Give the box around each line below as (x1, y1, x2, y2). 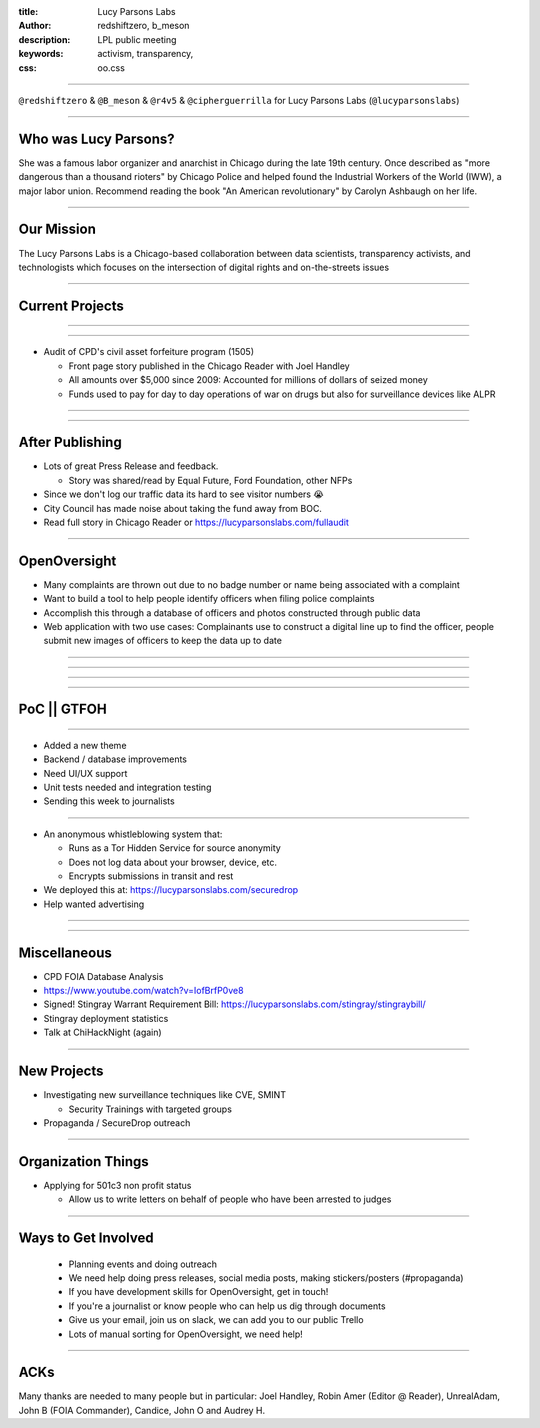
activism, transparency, (97, 48, 194, 60)
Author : (18, 20, 52, 32)
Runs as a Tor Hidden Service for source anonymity (68, 842, 282, 854)
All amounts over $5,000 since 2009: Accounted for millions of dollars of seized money (68, 374, 429, 386)
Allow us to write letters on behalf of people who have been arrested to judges (68, 1193, 392, 1205)
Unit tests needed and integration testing (43, 781, 212, 794)
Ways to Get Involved (18, 1230, 154, 1247)
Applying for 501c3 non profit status (43, 1179, 192, 1191)
